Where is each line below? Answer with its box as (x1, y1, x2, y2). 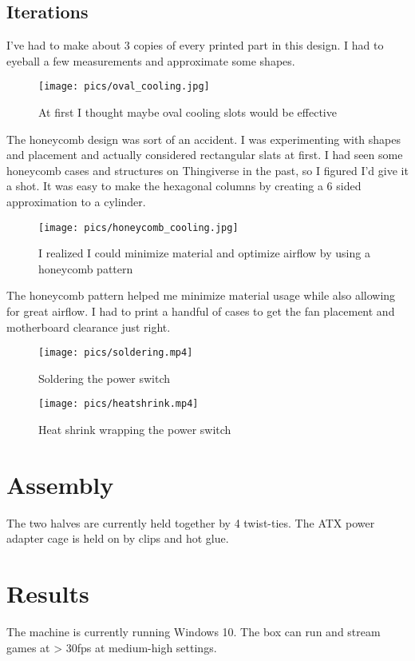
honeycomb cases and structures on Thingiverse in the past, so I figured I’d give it (6, 161, 409, 178)
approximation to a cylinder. (6, 193, 146, 210)
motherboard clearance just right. (6, 318, 171, 335)
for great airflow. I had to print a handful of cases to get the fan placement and (6, 303, 395, 320)
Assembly (6, 468, 114, 500)
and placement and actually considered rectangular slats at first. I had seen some (6, 146, 403, 163)
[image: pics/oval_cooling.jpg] (38, 81, 210, 93)
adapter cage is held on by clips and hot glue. (6, 530, 229, 547)
